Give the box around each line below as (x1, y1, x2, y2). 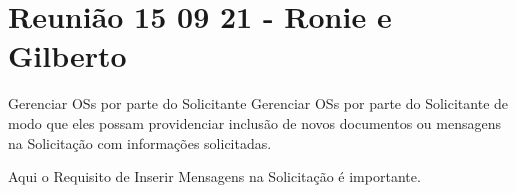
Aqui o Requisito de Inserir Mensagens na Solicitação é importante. (8, 166, 421, 187)
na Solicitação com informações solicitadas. (8, 132, 272, 153)
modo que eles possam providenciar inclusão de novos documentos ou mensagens (8, 112, 501, 133)
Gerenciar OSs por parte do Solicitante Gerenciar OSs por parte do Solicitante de (8, 93, 509, 114)
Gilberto (8, 35, 127, 76)
